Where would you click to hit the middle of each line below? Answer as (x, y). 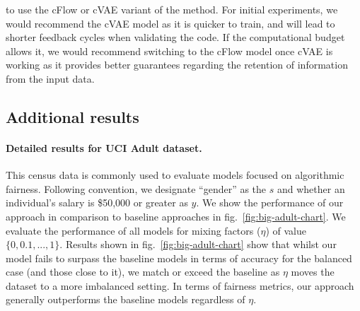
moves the (313, 272)
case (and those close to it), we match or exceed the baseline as (143, 272)
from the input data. (50, 78)
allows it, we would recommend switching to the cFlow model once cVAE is (169, 51)
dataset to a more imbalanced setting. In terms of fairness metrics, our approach (180, 285)
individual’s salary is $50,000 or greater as (97, 203)
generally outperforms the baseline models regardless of (126, 299)
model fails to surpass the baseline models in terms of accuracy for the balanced (179, 258)
